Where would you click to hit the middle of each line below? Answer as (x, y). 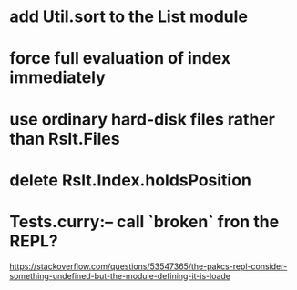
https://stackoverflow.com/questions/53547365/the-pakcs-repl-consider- (148, 266)
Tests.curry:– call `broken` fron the (144, 221)
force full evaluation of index (120, 59)
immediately (58, 78)
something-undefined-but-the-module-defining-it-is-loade (120, 275)
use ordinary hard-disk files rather (143, 119)
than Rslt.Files (65, 139)
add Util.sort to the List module (129, 17)
